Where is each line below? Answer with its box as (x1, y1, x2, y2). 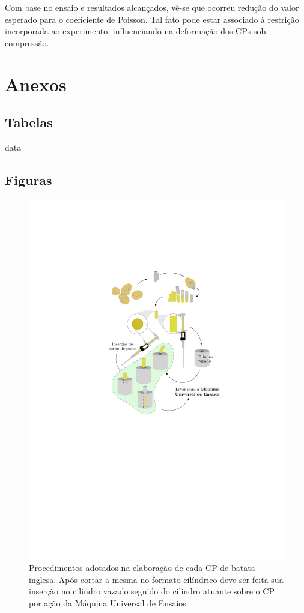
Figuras (5, 170, 52, 189)
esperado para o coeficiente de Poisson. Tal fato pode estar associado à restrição (5, 13, 299, 25)
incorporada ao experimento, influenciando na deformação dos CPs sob (5, 25, 266, 37)
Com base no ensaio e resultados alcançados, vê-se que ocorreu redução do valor (5, 1, 299, 13)
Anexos (5, 71, 67, 96)
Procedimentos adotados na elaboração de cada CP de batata (29, 561, 255, 574)
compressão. (5, 36, 49, 49)
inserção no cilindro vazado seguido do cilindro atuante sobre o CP (29, 585, 275, 597)
